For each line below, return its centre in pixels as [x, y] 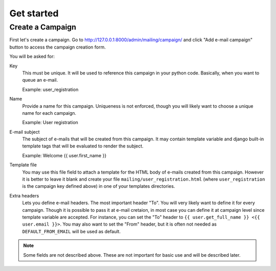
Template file [23, 165]
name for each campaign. [49, 113]
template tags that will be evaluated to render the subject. [83, 146]
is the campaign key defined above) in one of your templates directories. [99, 186]
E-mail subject [25, 132]
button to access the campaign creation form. [57, 47]
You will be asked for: [32, 57]
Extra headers [24, 195]
